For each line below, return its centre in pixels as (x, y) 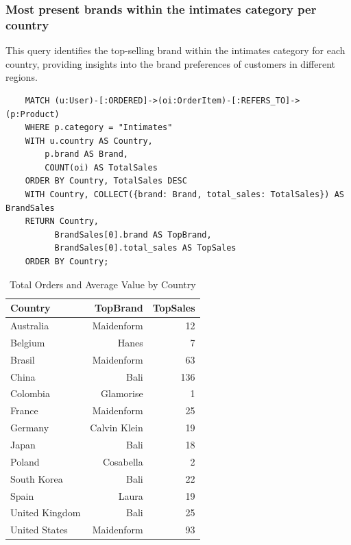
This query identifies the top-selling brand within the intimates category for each (175, 50)
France (24, 410)
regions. (22, 77)
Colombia (30, 393)
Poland (25, 461)
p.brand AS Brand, (86, 154)
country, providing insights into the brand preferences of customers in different (170, 63)
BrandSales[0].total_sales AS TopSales (145, 248)
